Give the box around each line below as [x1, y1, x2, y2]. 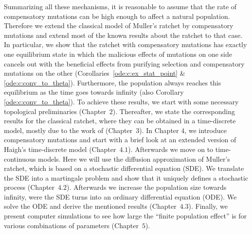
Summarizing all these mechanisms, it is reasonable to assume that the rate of [4, 1, 237, 11]
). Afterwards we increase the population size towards [66, 182, 227, 192]
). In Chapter [139, 125, 179, 135]
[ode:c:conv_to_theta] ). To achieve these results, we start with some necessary [4, 96, 239, 106]
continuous [4, 153, 36, 164]
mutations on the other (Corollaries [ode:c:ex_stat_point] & [4, 68, 185, 78]
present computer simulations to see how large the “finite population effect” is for [4, 211, 247, 221]
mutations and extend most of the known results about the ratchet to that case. [4, 30, 243, 40]
